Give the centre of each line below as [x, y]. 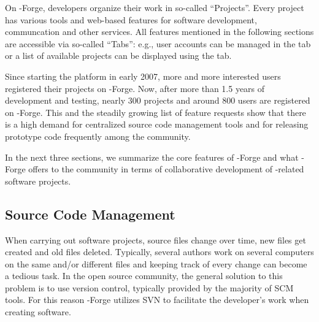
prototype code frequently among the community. [98, 136]
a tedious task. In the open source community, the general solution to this [144, 276]
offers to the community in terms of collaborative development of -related [166, 169]
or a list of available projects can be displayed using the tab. [118, 56]
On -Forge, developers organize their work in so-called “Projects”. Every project [155, 7]
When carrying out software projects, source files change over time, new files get [156, 240]
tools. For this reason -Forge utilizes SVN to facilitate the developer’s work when [157, 300]
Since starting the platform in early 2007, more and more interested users [143, 76]
